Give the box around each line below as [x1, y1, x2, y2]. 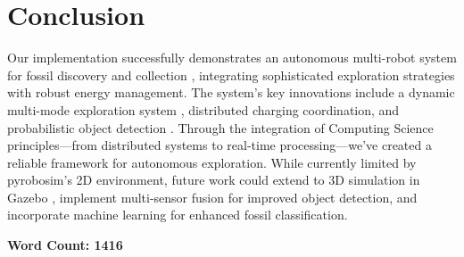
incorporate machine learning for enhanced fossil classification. [7, 205, 348, 224]
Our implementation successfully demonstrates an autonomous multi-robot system [7, 48, 457, 67]
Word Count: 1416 [7, 236, 123, 254]
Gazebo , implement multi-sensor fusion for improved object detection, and [7, 187, 418, 206]
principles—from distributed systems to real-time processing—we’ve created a [7, 136, 432, 154]
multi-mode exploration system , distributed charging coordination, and [7, 100, 400, 119]
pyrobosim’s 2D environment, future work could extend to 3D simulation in [7, 170, 420, 189]
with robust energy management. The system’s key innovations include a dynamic [7, 83, 455, 102]
